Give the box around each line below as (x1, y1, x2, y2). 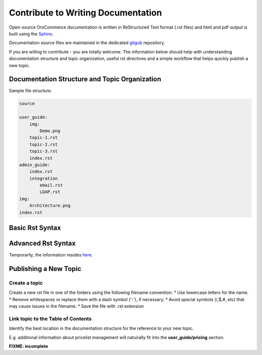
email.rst (39, 183, 63, 188)
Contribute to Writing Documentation (9, 7, 162, 18)
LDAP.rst (39, 189, 61, 195)
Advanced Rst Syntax (9, 239, 76, 248)
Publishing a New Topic (9, 265, 82, 273)
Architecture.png (29, 203, 71, 208)
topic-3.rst (29, 149, 58, 154)
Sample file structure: (9, 88, 52, 94)
